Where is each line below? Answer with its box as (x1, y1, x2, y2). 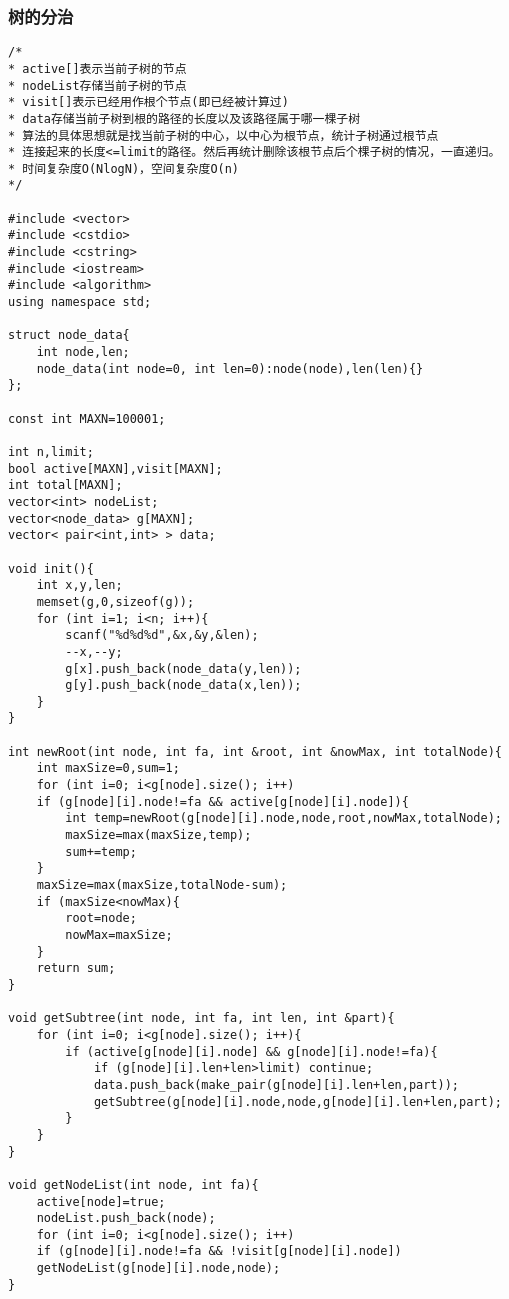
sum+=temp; (65, 844, 137, 859)
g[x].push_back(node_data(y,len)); (65, 661, 302, 676)
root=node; (65, 911, 137, 926)
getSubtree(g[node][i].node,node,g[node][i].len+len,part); (93, 1094, 502, 1109)
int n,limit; (8, 444, 94, 459)
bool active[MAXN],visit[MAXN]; (8, 461, 223, 476)
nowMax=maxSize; (65, 928, 173, 942)
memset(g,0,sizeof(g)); (36, 594, 195, 609)
